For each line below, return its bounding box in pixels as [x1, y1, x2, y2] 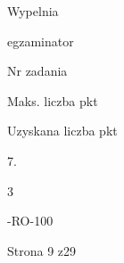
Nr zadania [7, 62, 68, 80]
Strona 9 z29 [7, 241, 77, 259]
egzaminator [7, 31, 74, 50]
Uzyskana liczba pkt [7, 121, 118, 140]
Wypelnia [7, 2, 59, 20]
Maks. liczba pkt [7, 91, 98, 110]
